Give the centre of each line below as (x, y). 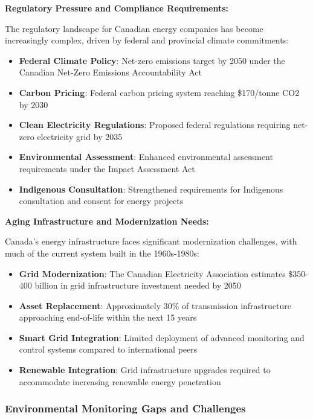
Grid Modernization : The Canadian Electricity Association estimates (152, 273)
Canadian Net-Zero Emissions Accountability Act (111, 72)
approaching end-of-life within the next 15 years (108, 317)
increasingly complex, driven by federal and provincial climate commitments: (147, 40)
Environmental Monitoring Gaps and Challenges (125, 408)
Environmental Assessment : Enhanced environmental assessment (146, 157)
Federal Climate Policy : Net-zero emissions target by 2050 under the (152, 60)
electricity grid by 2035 (80, 136)
